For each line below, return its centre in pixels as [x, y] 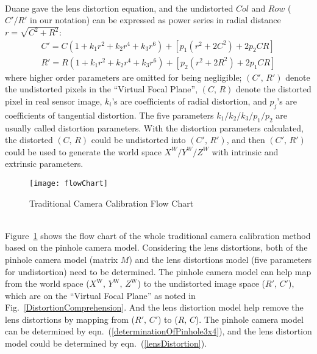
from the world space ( [47, 283]
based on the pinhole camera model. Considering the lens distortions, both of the [156, 247]
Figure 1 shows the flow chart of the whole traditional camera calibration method [158, 235]
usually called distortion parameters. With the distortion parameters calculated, [154, 127]
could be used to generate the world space [83, 151]
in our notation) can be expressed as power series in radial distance [155, 20]
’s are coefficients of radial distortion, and [189, 101]
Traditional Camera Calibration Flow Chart [112, 203]
